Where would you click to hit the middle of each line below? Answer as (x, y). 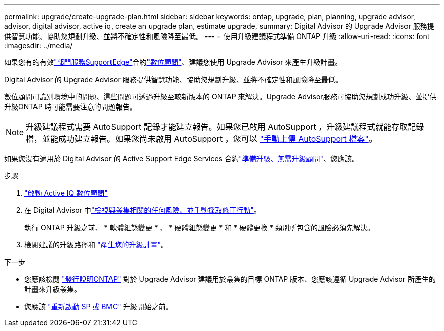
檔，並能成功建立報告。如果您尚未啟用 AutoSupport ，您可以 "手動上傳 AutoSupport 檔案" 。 (201, 139)
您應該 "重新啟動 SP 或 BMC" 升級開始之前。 (99, 306)
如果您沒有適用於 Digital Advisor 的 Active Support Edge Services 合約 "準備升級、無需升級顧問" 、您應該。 (181, 158)
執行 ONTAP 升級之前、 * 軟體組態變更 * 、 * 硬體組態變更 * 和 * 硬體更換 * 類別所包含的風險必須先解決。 (199, 227)
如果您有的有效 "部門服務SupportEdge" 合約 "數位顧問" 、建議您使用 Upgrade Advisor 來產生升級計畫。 (173, 62)
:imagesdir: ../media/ (39, 45)
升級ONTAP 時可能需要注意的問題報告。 (70, 107)
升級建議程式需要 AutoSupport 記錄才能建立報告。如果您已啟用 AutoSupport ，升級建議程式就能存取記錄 (225, 127)
